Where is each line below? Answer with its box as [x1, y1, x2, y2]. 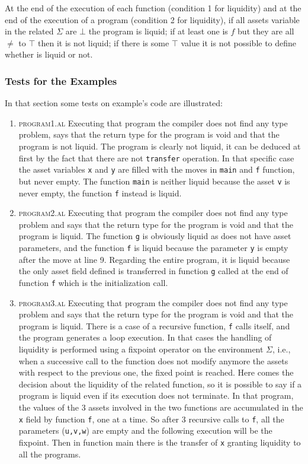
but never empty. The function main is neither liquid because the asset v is [18, 174, 290, 187]
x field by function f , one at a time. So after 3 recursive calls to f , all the [18, 412, 284, 425]
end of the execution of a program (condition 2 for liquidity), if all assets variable [5, 13, 300, 26]
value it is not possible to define [181, 36, 297, 49]
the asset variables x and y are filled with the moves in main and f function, [18, 163, 295, 176]
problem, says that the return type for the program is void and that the [18, 128, 280, 141]
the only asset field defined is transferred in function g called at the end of [18, 265, 288, 277]
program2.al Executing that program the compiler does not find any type [18, 206, 288, 219]
